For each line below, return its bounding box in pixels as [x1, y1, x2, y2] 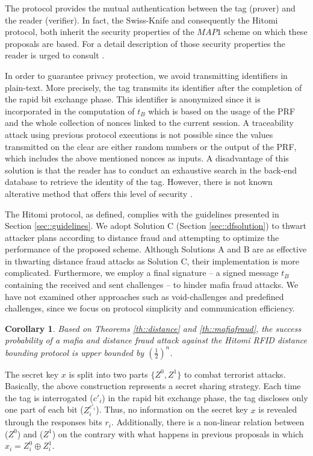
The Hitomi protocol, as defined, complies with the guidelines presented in [5, 207, 279, 220]
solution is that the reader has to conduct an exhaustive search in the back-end [5, 163, 297, 176]
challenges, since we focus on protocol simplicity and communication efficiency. [5, 302, 295, 314]
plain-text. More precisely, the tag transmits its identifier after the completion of [5, 81, 302, 93]
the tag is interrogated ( [5, 391, 93, 404]
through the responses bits [5, 416, 102, 428]
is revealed [258, 403, 297, 416]
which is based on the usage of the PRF [148, 104, 296, 117]
